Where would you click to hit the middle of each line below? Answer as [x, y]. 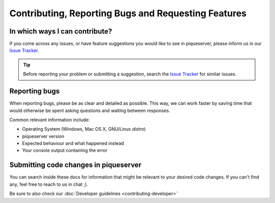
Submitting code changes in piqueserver [76, 165]
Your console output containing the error [65, 151]
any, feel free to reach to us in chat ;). [49, 184]
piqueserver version [43, 136]
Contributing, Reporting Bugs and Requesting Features [128, 13]
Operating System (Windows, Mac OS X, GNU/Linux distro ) [84, 129]
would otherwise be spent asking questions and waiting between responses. [90, 110]
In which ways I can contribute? [61, 31]
